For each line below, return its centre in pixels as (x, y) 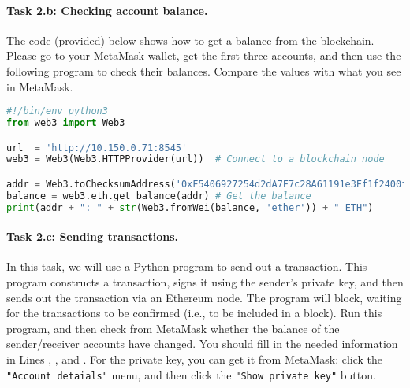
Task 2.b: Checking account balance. (107, 10)
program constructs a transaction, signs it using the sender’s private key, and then (205, 282)
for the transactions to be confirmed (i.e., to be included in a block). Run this (194, 313)
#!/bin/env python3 (57, 111)
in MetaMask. (40, 86)
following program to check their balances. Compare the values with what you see (204, 70)
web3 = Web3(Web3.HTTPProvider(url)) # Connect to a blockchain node (196, 159)
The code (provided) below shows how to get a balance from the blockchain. (190, 40)
